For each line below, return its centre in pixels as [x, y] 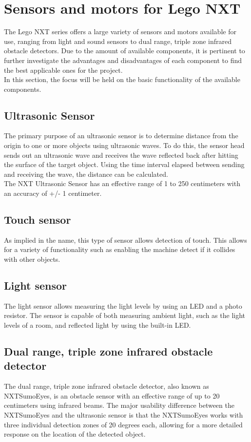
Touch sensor [38, 220]
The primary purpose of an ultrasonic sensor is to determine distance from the [121, 136]
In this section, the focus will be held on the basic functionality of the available [122, 79]
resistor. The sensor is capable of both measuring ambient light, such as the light [125, 315]
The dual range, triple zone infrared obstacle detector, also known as [106, 386]
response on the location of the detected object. [75, 434]
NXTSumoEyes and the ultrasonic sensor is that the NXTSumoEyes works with [124, 414]
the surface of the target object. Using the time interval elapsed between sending [124, 164]
